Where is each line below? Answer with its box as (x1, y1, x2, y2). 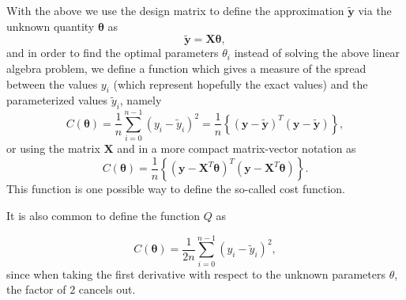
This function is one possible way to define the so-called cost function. (6, 180, 346, 197)
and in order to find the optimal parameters (6, 44, 219, 61)
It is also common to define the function (6, 207, 201, 223)
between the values (6, 75, 98, 92)
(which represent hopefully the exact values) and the (113, 75, 368, 92)
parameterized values (6, 92, 108, 108)
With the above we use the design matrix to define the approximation (6, 2, 344, 18)
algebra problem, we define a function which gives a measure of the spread (6, 60, 367, 76)
